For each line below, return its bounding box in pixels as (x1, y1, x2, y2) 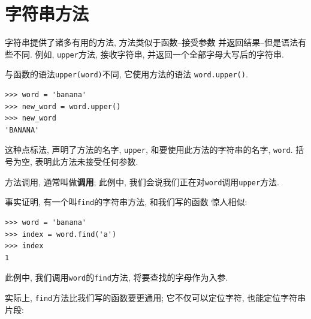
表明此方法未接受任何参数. (35, 155, 138, 168)
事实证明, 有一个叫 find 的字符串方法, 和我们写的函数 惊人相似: (5, 195, 247, 208)
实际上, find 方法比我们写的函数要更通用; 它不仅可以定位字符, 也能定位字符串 (5, 291, 306, 303)
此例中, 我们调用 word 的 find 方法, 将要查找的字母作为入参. (5, 271, 228, 284)
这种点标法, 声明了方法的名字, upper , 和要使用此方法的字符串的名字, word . (5, 143, 293, 156)
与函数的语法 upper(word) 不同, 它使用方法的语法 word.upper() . (5, 68, 248, 80)
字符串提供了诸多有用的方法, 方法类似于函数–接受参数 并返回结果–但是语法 (5, 36, 298, 49)
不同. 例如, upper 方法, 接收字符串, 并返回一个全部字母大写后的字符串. (13, 47, 284, 60)
